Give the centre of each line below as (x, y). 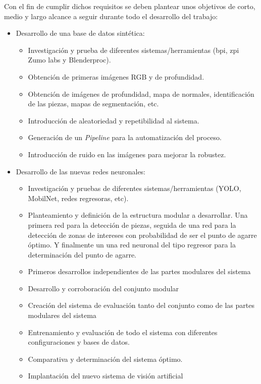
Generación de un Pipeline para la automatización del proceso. (125, 137)
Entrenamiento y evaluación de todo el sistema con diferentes (123, 332)
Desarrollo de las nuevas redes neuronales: (81, 171)
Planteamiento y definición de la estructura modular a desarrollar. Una (138, 215)
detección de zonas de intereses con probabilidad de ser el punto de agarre (142, 235)
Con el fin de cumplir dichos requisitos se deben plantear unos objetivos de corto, (130, 6)
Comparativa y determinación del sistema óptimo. (105, 359)
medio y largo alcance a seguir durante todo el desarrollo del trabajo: (111, 16)
